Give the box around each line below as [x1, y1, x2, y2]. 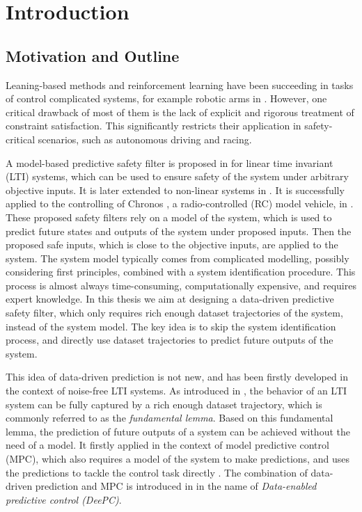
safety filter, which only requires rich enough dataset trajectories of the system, [6, 305, 343, 320]
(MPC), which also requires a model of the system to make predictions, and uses [6, 451, 349, 466]
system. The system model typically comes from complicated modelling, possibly [6, 250, 349, 265]
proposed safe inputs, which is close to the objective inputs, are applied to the [6, 237, 338, 252]
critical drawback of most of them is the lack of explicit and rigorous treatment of [6, 104, 354, 119]
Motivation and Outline [6, 45, 180, 66]
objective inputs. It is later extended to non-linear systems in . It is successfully [6, 182, 345, 197]
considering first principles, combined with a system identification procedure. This [6, 264, 356, 279]
